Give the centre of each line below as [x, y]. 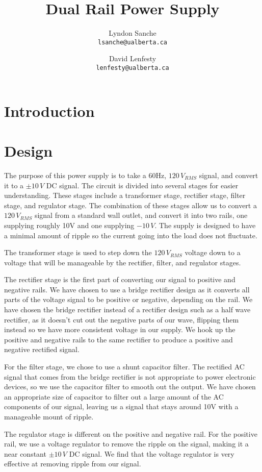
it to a [14, 185]
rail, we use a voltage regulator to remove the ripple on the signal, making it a [126, 444]
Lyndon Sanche [133, 33]
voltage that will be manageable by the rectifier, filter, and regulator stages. [123, 262]
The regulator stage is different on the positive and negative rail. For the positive [131, 433]
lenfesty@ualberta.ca [133, 68]
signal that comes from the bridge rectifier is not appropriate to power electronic [130, 376]
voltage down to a [213, 252]
